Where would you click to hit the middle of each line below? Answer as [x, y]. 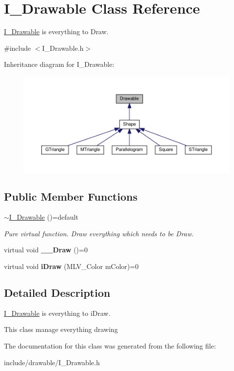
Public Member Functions [71, 196]
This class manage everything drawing [61, 329]
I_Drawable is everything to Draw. [56, 31]
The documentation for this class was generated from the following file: [110, 345]
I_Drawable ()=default [44, 217]
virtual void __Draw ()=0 [46, 250]
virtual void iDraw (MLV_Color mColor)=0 [71, 266]
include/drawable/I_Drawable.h [52, 362]
